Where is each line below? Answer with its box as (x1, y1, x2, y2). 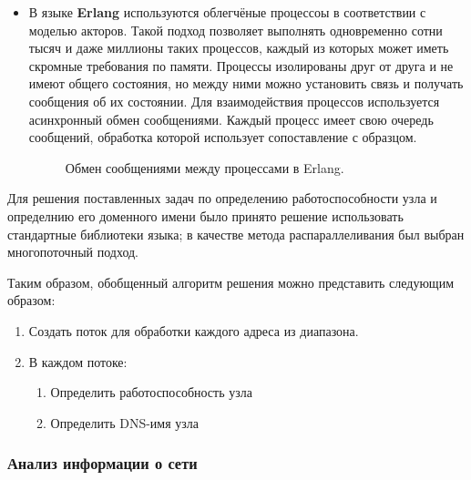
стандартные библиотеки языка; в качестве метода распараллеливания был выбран (7, 224, 465, 243)
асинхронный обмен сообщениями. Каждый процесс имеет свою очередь (28, 109, 434, 128)
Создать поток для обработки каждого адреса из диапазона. (28, 321, 359, 340)
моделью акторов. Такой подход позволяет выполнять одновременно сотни (28, 20, 443, 39)
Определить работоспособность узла (50, 383, 252, 402)
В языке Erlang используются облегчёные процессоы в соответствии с (28, 3, 426, 21)
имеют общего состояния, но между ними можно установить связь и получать (28, 74, 464, 93)
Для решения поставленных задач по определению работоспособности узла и (7, 189, 437, 208)
